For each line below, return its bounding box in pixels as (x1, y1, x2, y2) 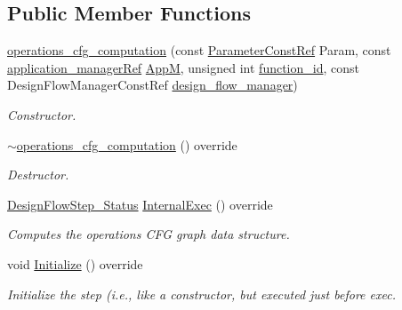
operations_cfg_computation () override (16, 135, 237, 154)
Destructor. (7, 165, 69, 184)
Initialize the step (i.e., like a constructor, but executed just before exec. (7, 284, 396, 303)
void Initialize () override (7, 254, 143, 273)
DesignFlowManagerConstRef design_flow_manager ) (7, 76, 298, 94)
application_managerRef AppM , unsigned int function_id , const (7, 58, 360, 76)
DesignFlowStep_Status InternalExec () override (7, 195, 273, 213)
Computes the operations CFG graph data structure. (7, 225, 290, 243)
